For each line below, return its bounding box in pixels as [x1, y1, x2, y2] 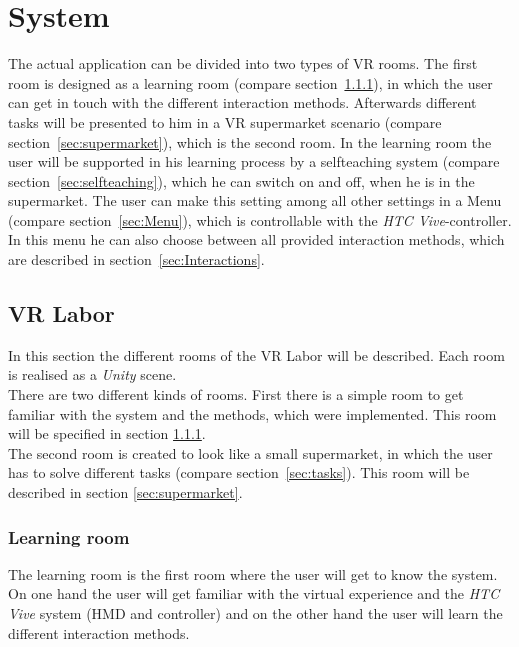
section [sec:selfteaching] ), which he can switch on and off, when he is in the [8, 170, 475, 191]
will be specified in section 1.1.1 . [8, 423, 206, 444]
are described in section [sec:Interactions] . [8, 249, 265, 270]
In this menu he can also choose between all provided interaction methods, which [8, 229, 505, 250]
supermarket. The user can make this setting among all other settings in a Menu [8, 190, 502, 211]
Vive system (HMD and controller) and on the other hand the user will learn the [8, 603, 503, 624]
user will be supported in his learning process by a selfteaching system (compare [8, 151, 500, 172]
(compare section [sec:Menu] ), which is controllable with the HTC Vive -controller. [8, 209, 512, 230]
